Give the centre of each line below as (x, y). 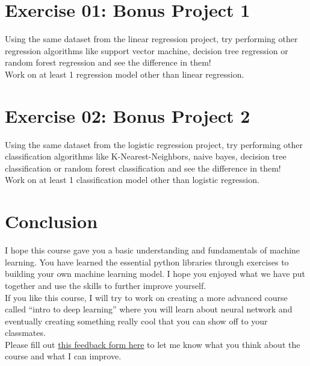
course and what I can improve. (63, 356)
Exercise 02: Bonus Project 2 (128, 115)
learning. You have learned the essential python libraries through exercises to (147, 262)
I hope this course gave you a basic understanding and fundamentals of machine (153, 250)
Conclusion (51, 221)
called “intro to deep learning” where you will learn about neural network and (149, 309)
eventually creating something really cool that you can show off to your (136, 321)
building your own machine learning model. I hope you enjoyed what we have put (155, 274)
